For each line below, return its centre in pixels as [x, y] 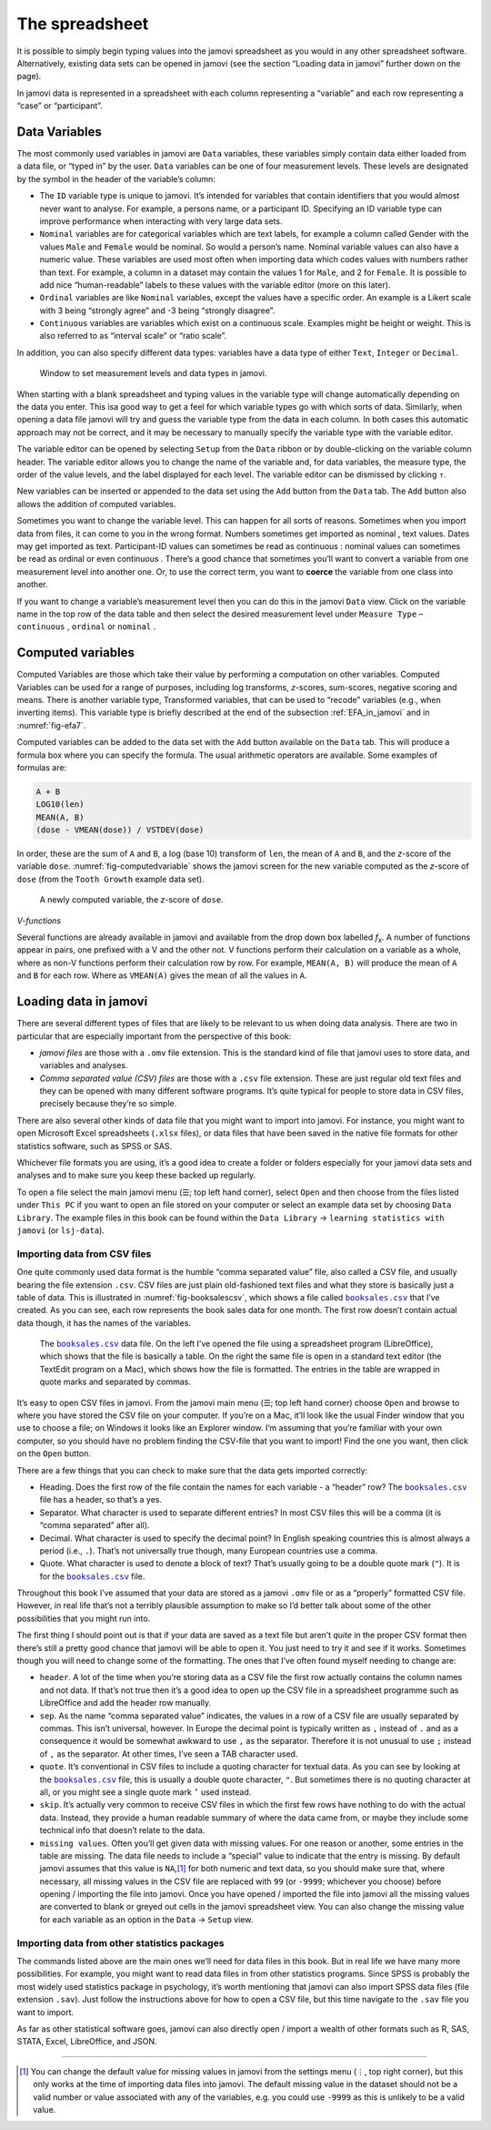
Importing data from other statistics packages [120, 1942]
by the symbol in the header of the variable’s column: [116, 178]
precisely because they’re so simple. [108, 1104]
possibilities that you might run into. [84, 1618]
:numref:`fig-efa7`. [51, 725]
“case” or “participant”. [60, 106]
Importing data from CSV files [84, 1254]
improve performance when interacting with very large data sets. [161, 221]
